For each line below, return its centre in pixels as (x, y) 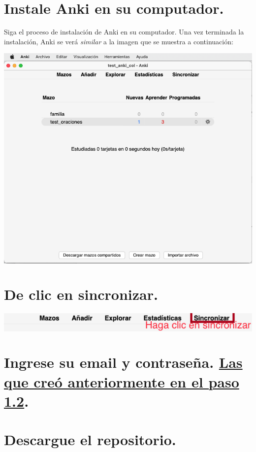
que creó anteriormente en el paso (122, 381)
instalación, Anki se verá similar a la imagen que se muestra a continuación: (119, 41)
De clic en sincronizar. (81, 294)
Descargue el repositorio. (90, 439)
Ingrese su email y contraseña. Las (123, 362)
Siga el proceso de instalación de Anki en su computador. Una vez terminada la (124, 32)
